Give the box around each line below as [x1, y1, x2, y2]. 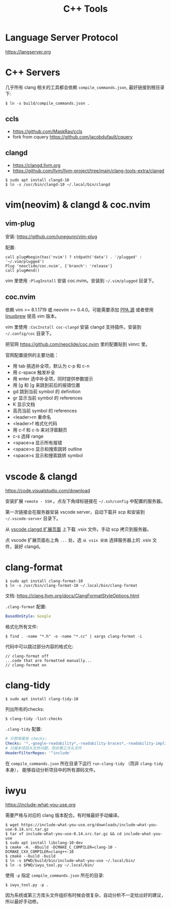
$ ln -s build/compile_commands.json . [5, 101, 90, 106]
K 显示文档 [12, 401, 36, 407]
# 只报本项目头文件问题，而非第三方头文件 [5, 745, 82, 751]
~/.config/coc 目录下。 [5, 330, 54, 336]
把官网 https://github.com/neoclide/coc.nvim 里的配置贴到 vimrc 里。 [5, 341, 150, 348]
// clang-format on [5, 663, 47, 668]
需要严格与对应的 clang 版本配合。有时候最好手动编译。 [5, 812, 122, 819]
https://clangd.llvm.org [12, 162, 61, 168]
